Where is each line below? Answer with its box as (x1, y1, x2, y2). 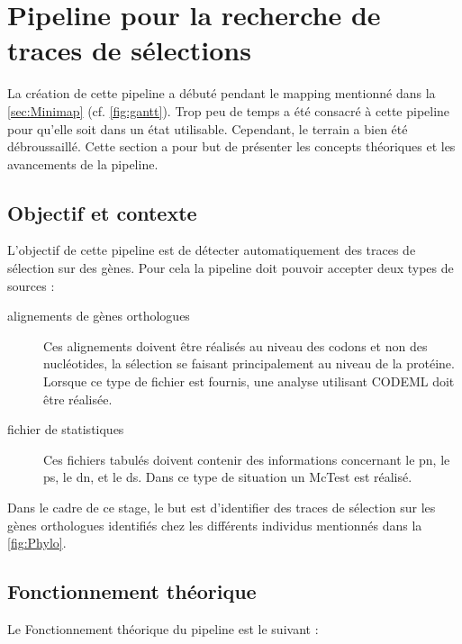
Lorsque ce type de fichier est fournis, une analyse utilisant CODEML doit (43, 372, 455, 391)
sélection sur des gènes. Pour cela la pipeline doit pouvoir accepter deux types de (7, 259, 454, 277)
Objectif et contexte (7, 198, 197, 226)
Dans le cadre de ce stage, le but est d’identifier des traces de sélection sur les (7, 498, 436, 517)
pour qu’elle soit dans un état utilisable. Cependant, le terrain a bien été (7, 119, 408, 138)
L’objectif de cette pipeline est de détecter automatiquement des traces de (7, 240, 416, 259)
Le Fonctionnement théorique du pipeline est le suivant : (7, 620, 319, 638)
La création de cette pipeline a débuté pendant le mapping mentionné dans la (7, 84, 436, 103)
